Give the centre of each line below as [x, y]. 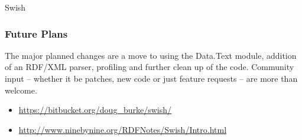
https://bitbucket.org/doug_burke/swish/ [95, 110]
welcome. [21, 90]
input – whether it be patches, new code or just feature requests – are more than [151, 78]
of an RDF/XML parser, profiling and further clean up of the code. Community [150, 67]
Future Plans [36, 33]
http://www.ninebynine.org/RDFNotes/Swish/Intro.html [123, 129]
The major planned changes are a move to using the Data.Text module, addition [151, 55]
